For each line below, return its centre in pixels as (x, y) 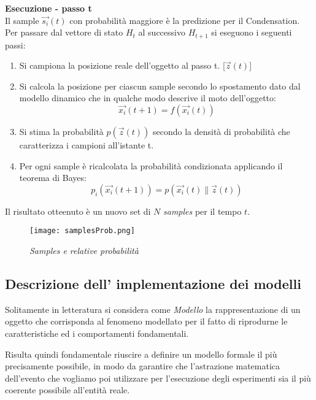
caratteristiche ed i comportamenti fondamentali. (97, 333)
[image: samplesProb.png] (82, 231)
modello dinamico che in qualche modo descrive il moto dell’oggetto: (148, 98)
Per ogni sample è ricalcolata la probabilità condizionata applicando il (151, 165)
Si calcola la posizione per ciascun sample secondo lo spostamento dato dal (160, 86)
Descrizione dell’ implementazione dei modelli (153, 284)
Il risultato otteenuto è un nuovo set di (78, 211)
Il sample (22, 20)
